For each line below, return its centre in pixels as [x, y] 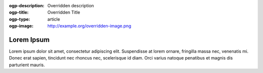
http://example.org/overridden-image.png [89, 26]
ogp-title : [19, 13]
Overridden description [71, 6]
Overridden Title [64, 13]
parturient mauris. [27, 65]
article [54, 19]
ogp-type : [19, 19]
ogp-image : [21, 26]
